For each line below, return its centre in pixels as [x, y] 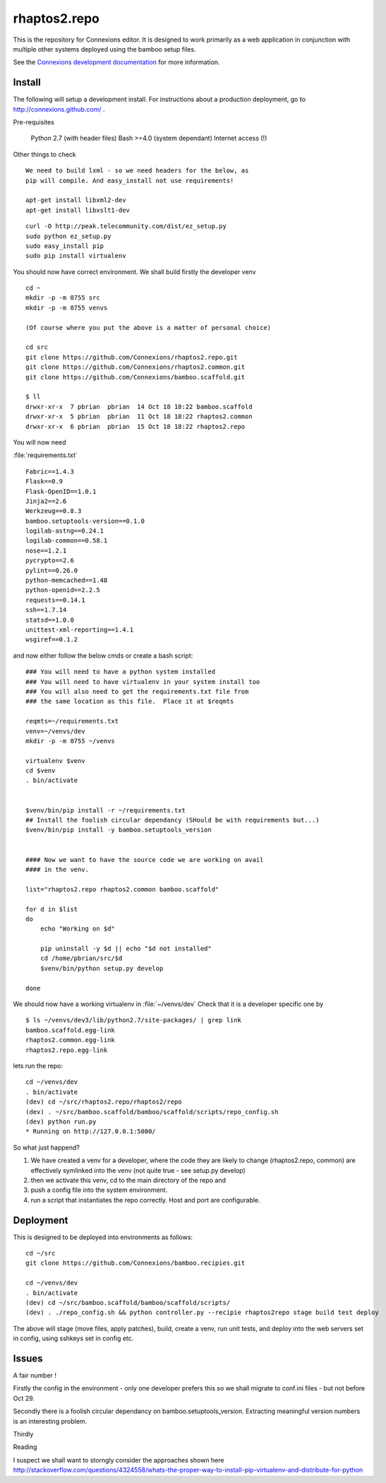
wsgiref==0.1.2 [52, 640]
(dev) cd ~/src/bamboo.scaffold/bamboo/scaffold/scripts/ [128, 1302]
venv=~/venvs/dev [55, 731]
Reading [25, 1447]
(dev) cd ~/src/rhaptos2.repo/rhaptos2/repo [104, 1102]
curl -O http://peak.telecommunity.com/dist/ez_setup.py [126, 226]
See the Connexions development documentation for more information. [116, 62]
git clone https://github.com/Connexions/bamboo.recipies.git [135, 1263]
